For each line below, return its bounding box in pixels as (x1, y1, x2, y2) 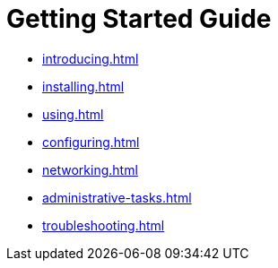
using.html (42, 106, 104, 122)
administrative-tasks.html (42, 189, 192, 205)
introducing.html (42, 50, 139, 66)
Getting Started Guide (6, 4, 272, 34)
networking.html (42, 161, 138, 177)
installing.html (42, 78, 125, 94)
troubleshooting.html (42, 217, 165, 233)
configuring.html (42, 134, 140, 150)
